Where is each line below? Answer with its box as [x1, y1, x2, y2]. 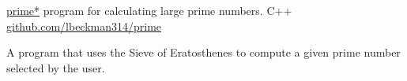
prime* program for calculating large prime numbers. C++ [6, 2, 292, 18]
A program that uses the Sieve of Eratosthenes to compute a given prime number [6, 44, 401, 61]
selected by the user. [6, 59, 105, 75]
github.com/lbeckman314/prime [6, 17, 162, 34]
